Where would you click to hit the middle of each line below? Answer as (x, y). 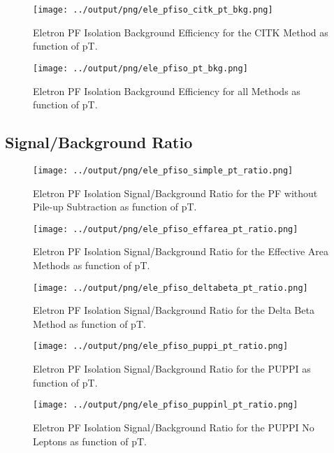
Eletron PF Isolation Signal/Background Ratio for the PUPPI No (174, 427)
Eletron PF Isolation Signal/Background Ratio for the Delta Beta (174, 310)
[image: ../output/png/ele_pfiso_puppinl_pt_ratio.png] (166, 405)
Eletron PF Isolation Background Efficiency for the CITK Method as (181, 32)
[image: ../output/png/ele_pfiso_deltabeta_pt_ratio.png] (170, 288)
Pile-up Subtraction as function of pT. (115, 207)
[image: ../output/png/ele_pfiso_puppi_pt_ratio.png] (161, 346)
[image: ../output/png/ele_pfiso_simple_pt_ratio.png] (163, 170)
